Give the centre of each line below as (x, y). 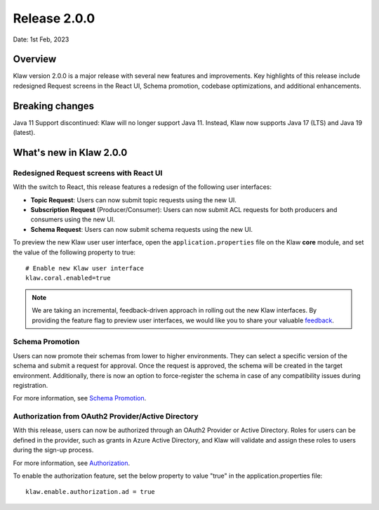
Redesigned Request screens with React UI (88, 173)
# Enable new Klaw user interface (85, 268)
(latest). (24, 133)
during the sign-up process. (53, 450)
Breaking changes (54, 106)
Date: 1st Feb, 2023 (41, 39)
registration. (31, 385)
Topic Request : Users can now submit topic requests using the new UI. (133, 200)
